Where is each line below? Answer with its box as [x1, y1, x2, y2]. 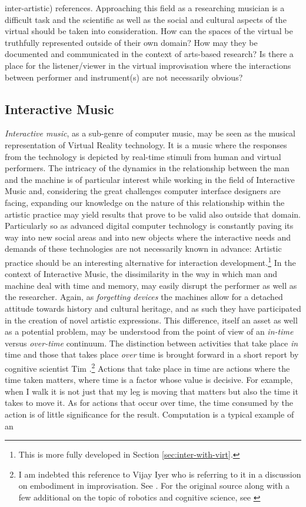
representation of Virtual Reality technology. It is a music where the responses [5, 138, 287, 151]
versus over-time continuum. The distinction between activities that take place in [5, 336, 298, 349]
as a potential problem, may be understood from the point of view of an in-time [5, 325, 294, 338]
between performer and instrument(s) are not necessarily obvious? [5, 71, 243, 83]
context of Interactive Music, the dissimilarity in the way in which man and [5, 268, 278, 280]
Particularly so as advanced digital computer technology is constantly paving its [5, 219, 294, 232]
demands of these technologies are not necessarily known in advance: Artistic [5, 242, 282, 255]
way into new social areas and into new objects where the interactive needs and [5, 231, 291, 243]
